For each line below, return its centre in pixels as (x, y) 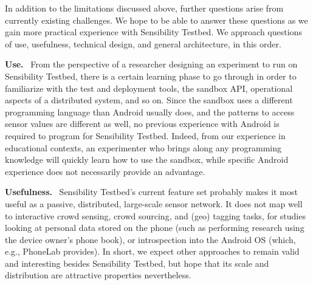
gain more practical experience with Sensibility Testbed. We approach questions (153, 32)
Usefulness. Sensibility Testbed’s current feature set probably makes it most (151, 192)
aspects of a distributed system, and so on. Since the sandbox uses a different (149, 100)
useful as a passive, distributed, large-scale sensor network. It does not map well (154, 203)
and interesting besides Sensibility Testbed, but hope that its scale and (137, 263)
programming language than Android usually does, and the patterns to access (150, 112)
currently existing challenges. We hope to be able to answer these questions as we (156, 20)
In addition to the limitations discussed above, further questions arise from (144, 8)
